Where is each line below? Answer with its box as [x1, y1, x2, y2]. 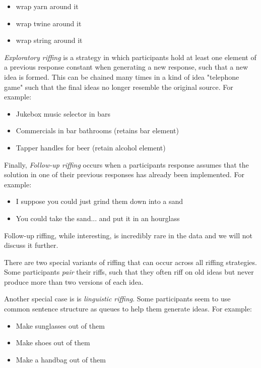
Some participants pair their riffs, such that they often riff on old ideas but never [4, 267, 254, 277]
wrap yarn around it [16, 1, 79, 11]
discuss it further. [4, 240, 58, 250]
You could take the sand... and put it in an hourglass [16, 213, 180, 223]
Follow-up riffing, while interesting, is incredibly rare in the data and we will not [4, 230, 252, 240]
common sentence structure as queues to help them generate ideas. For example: [4, 303, 252, 314]
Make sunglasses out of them [16, 320, 105, 331]
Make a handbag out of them [16, 354, 106, 364]
